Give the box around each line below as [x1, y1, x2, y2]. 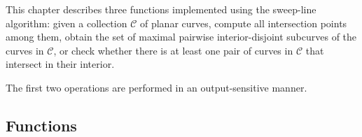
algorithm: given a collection [6, 15, 127, 30]
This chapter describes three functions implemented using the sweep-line [6, 2, 316, 16]
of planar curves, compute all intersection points [139, 15, 347, 30]
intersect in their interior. [6, 57, 115, 71]
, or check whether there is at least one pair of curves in [53, 43, 293, 57]
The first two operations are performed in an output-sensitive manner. [6, 80, 307, 94]
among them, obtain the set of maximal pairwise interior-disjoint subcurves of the [6, 29, 357, 44]
